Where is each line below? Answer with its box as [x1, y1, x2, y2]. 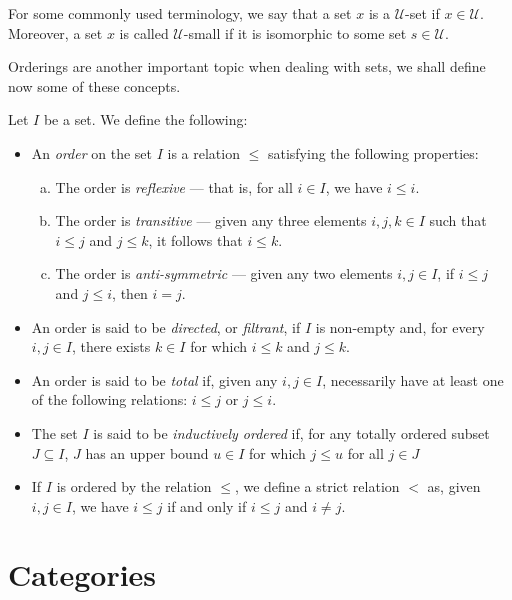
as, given [427, 476, 481, 497]
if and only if [167, 495, 247, 516]
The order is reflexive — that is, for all [55, 176, 293, 197]
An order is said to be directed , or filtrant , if [31, 316, 301, 337]
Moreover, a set [8, 22, 103, 43]
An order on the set [31, 142, 153, 163]
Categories [8, 554, 157, 595]
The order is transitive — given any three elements [55, 210, 367, 231]
